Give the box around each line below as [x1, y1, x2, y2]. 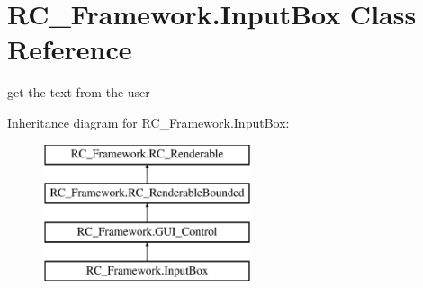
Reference [7, 31, 132, 67]
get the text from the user [7, 83, 150, 102]
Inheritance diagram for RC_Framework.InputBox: [7, 112, 290, 131]
